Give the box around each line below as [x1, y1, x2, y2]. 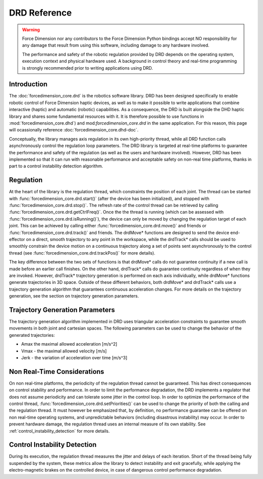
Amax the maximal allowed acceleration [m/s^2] [21, 341, 117, 347]
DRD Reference [9, 7, 72, 18]
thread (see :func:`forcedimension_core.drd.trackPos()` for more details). [9, 250, 155, 256]
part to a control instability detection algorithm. [9, 163, 103, 169]
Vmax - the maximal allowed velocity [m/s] [21, 348, 107, 354]
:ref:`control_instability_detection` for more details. [9, 428, 110, 434]
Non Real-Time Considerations [9, 368, 104, 376]
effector [9, 236, 25, 242]
